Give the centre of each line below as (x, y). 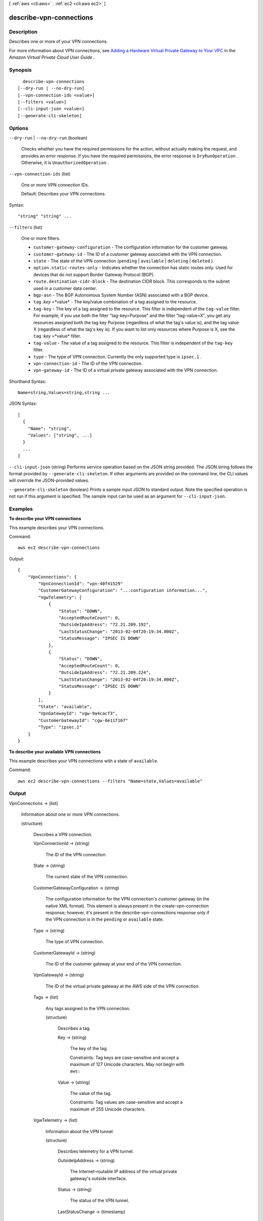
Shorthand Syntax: (28, 381)
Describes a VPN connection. (63, 834)
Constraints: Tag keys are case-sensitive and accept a (124, 1057)
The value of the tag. (91, 1094)
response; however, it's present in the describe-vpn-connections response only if (127, 913)
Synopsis (20, 70)
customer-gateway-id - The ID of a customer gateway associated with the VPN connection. (128, 254)
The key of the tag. (89, 1049)
